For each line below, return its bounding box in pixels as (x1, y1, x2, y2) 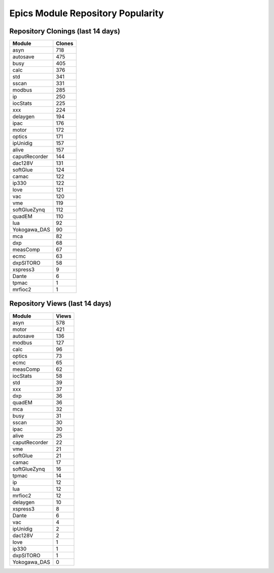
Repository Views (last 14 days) (9, 299, 112, 308)
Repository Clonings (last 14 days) (9, 27, 120, 35)
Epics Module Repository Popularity (9, 8, 164, 19)
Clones (56, 40, 74, 47)
